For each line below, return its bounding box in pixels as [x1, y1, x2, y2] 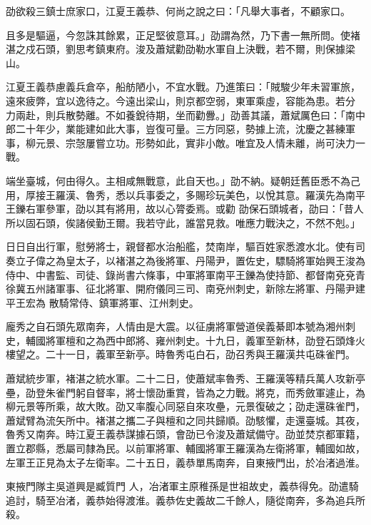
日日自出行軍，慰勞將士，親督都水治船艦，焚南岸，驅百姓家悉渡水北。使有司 [6, 239, 365, 254]
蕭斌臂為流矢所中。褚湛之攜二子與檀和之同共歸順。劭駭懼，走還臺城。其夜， [6, 412, 365, 427]
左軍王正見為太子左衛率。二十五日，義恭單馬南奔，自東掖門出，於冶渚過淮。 [6, 454, 365, 469]
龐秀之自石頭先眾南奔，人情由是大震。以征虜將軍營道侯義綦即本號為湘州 [6, 319, 345, 334]
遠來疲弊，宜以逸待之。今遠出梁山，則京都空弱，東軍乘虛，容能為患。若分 [6, 93, 355, 108]
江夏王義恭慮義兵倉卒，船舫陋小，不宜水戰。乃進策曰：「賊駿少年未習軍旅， [6, 79, 360, 94]
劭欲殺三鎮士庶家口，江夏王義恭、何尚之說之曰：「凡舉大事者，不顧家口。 [6, 4, 350, 18]
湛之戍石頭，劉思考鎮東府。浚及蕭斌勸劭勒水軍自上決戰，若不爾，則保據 [6, 41, 345, 56]
